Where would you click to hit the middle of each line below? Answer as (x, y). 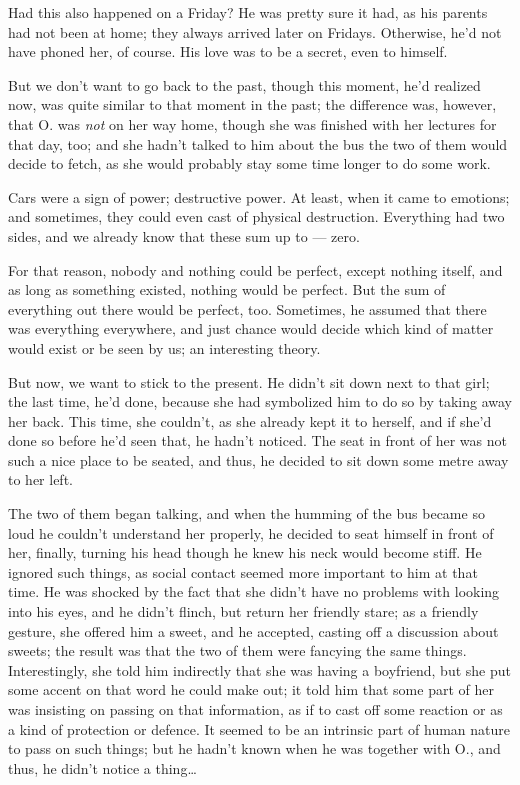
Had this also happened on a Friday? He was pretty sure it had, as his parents (248, 12)
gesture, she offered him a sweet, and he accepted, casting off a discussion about (253, 630)
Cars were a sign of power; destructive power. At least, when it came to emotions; (259, 196)
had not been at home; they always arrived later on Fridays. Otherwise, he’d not (255, 31)
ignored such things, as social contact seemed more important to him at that (243, 571)
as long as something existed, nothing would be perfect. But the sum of (227, 289)
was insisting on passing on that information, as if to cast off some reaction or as (255, 709)
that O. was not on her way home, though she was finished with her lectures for (252, 123)
